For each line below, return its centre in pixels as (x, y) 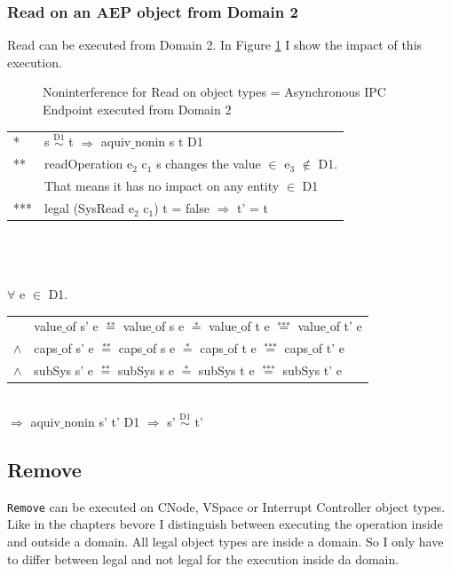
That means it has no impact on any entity (162, 186)
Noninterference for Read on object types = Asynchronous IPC (214, 92)
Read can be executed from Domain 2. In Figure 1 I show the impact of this (215, 45)
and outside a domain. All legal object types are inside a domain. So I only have (225, 541)
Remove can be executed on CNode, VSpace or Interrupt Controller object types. (226, 506)
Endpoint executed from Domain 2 (137, 109)
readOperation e (89, 164)
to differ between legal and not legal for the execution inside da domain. (203, 558)
